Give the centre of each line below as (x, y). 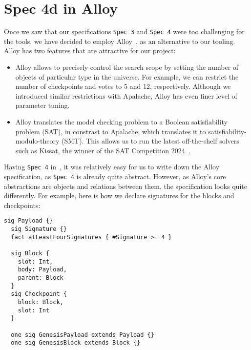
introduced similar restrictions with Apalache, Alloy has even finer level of (126, 95)
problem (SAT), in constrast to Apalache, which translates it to (111, 131)
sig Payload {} (29, 221)
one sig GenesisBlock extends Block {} (76, 343)
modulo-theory (37, 141)
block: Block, (41, 302)
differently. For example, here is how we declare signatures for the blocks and (119, 196)
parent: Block (41, 278)
